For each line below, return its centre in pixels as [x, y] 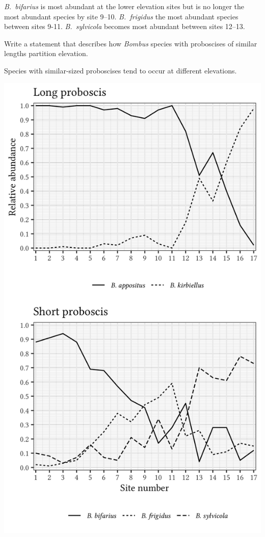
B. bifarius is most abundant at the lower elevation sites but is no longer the [124, 6]
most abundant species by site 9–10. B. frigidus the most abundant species [121, 16]
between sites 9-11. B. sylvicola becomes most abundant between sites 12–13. [125, 26]
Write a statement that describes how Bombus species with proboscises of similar [131, 43]
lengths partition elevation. [46, 53]
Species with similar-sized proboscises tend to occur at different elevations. [121, 70]
